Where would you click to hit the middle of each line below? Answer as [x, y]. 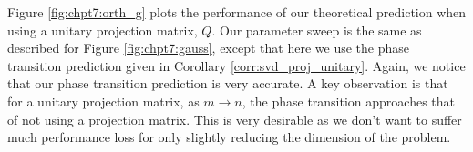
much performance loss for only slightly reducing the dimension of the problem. [229, 137]
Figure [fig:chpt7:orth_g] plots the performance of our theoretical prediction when [237, 12]
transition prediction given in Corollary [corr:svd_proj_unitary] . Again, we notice [236, 65]
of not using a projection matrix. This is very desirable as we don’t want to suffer [235, 119]
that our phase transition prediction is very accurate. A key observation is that [228, 83]
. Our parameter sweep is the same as [317, 30]
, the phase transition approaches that [349, 101]
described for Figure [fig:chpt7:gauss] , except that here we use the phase [208, 48]
